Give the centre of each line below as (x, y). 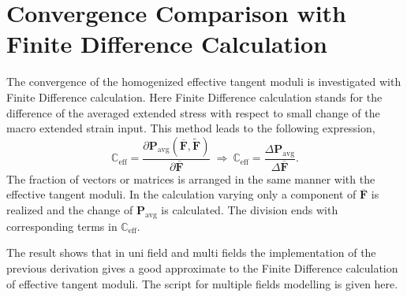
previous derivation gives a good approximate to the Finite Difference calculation (202, 267)
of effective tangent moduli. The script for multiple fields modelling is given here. (202, 283)
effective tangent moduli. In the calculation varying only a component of (181, 194)
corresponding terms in (62, 226)
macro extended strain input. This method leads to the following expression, (191, 128)
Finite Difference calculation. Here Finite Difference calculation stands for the (194, 97)
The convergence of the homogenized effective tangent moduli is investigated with (204, 82)
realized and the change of (70, 209)
